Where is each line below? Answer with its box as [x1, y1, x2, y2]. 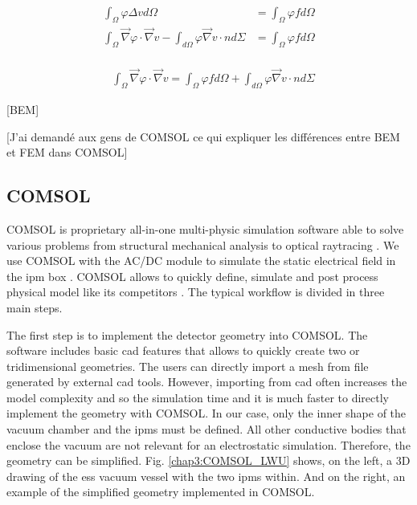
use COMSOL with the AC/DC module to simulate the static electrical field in [6, 252, 396, 269]
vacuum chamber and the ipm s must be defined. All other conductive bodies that [6, 421, 407, 438]
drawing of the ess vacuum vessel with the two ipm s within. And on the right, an [6, 467, 406, 484]
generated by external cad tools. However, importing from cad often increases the [6, 373, 407, 390]
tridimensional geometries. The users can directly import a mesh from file [6, 357, 369, 374]
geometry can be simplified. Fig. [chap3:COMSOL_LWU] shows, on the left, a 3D [6, 452, 411, 469]
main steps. [6, 299, 63, 316]
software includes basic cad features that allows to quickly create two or [6, 342, 360, 359]
